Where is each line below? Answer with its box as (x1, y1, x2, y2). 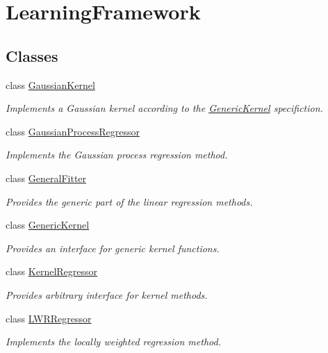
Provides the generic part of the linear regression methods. (6, 194, 253, 208)
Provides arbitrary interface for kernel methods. (6, 287, 208, 302)
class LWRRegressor (6, 311, 92, 325)
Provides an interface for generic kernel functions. (6, 240, 220, 255)
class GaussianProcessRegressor (6, 124, 140, 138)
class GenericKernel (6, 217, 90, 232)
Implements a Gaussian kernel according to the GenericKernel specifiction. (6, 101, 323, 115)
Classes (6, 44, 58, 66)
